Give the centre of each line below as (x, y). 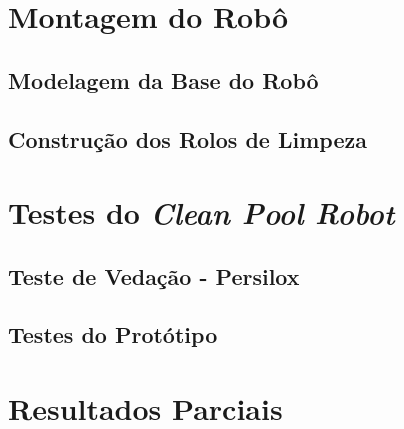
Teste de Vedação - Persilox (154, 275)
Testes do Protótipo (113, 334)
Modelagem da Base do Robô (163, 79)
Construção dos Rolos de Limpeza (187, 138)
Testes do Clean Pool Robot (201, 213)
